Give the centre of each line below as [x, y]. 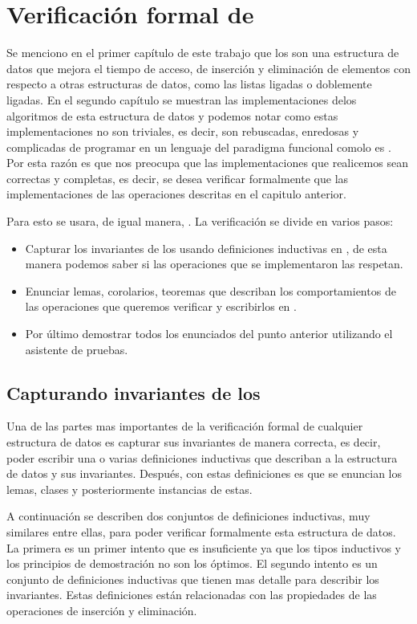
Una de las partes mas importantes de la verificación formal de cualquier [185, 426]
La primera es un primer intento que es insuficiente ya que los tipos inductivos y [204, 547]
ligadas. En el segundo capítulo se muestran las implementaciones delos [182, 99]
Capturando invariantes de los [134, 392]
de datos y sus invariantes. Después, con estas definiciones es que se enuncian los [204, 473]
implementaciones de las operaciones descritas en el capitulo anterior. [177, 194]
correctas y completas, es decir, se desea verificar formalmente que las [178, 178]
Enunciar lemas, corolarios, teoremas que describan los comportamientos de [211, 290]
